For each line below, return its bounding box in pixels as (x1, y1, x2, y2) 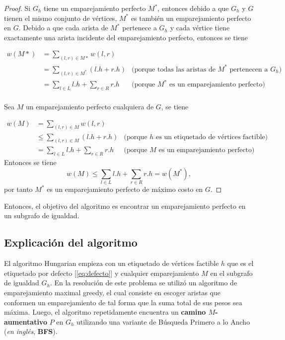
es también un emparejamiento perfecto (131, 12, 251, 23)
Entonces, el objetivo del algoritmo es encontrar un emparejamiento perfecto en (4, 200, 246, 211)
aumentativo (4, 316, 47, 327)
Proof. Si (4, 3, 31, 13)
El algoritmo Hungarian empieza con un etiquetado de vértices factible (4, 258, 219, 268)
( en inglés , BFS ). (4, 326, 58, 337)
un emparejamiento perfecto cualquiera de (25, 101, 154, 112)
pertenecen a (229, 66, 268, 73)
